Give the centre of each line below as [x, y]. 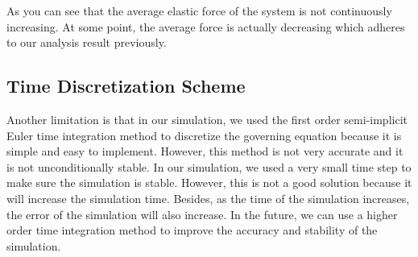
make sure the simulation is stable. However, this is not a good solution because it [209, 182]
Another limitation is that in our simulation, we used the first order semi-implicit [207, 119]
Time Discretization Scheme [126, 86]
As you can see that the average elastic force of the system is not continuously [199, 10]
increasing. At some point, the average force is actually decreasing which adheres [206, 26]
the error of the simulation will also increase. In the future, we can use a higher [202, 214]
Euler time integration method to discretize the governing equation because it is [204, 135]
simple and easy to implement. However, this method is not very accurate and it [205, 151]
